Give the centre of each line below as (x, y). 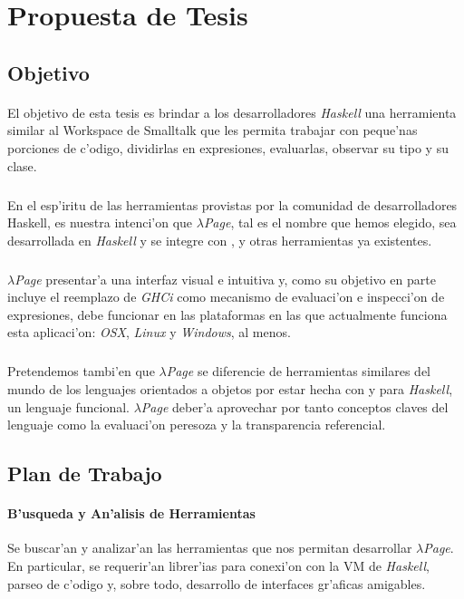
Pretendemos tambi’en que (81, 371)
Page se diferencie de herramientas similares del (298, 371)
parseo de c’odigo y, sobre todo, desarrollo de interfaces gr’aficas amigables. (217, 583)
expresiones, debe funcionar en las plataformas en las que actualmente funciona (227, 314)
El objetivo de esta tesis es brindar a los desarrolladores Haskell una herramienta (232, 112)
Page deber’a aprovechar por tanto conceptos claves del (295, 406)
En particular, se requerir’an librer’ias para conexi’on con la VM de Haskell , (218, 565)
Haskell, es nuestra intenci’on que (100, 222)
